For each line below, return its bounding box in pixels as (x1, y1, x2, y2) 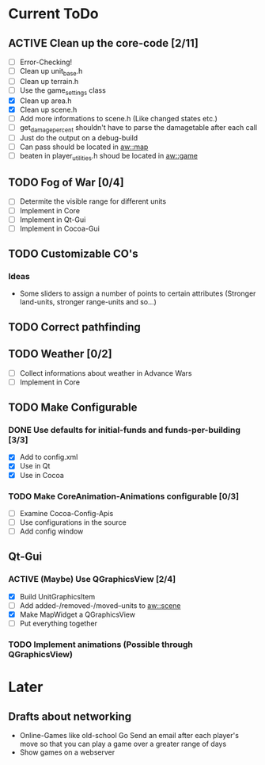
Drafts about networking (8, 710, 132, 723)
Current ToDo (8, 5, 99, 23)
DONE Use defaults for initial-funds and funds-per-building (8, 425, 241, 436)
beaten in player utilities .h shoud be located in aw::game (19, 151, 198, 163)
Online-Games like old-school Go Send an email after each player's (19, 730, 240, 740)
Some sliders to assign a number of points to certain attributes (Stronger (19, 289, 256, 298)
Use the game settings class (19, 85, 107, 97)
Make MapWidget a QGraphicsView (19, 610, 136, 619)
